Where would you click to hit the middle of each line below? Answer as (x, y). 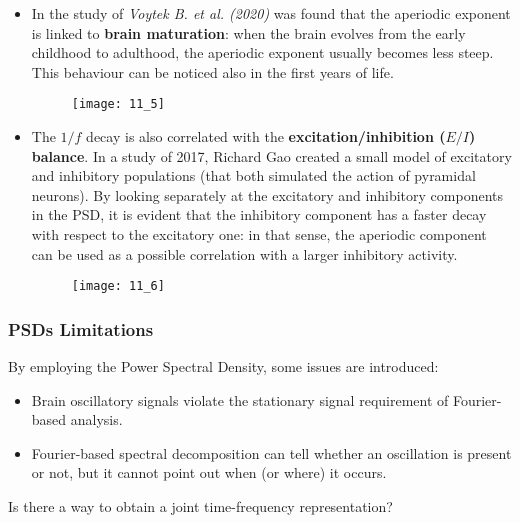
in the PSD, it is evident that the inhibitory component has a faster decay (259, 214)
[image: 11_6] (118, 286)
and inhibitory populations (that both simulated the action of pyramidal (253, 175)
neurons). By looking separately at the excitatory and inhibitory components (267, 194)
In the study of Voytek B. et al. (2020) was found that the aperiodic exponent (271, 13)
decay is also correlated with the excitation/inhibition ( (266, 136)
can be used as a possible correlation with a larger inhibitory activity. (244, 253)
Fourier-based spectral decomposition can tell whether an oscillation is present (271, 452)
